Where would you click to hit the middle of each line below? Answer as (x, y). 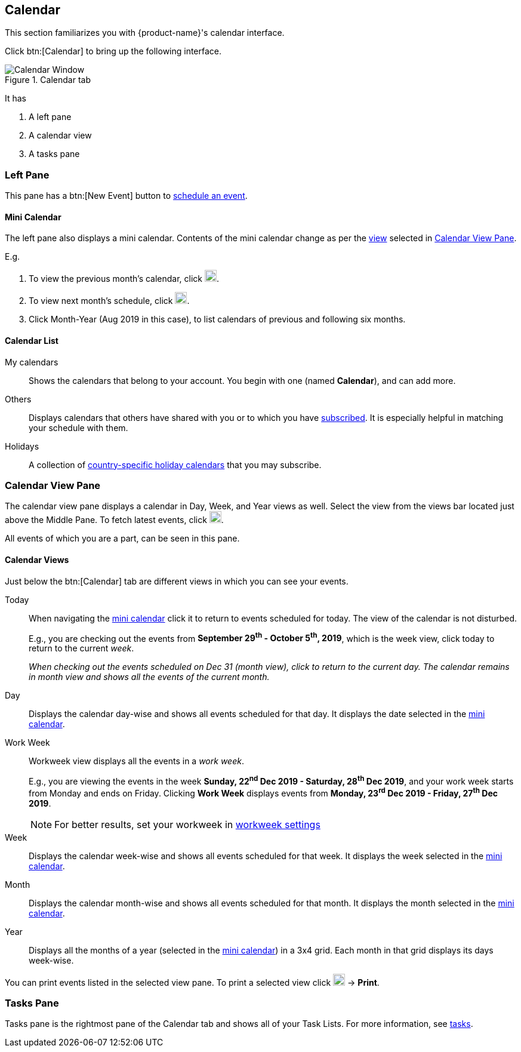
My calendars (32, 362)
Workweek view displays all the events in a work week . (136, 761)
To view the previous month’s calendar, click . (124, 279)
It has (16, 99)
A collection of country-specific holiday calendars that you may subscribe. (175, 465)
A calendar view (60, 136)
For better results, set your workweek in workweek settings (187, 824)
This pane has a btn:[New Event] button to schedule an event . (126, 196)
